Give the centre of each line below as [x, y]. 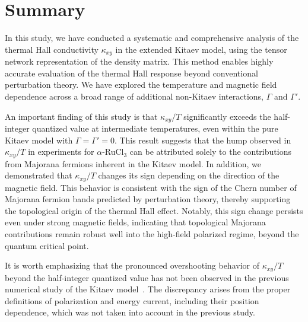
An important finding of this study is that [81, 116]
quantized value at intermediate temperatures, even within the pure [155, 128]
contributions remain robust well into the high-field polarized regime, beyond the [152, 234]
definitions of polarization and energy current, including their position [132, 300]
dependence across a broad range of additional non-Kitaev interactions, [134, 96]
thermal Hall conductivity [52, 49]
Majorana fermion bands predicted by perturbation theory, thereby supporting [148, 199]
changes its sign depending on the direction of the [189, 175]
